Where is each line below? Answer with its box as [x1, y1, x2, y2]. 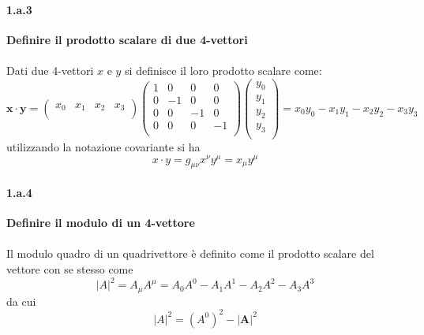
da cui [6, 292, 36, 309]
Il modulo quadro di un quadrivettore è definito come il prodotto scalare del [6, 245, 374, 262]
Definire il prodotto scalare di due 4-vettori [6, 31, 248, 47]
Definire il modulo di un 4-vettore [6, 214, 195, 231]
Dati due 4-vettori [6, 61, 94, 78]
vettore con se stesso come [6, 261, 133, 277]
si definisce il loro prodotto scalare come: [125, 61, 322, 78]
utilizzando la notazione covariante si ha [6, 138, 201, 154]
